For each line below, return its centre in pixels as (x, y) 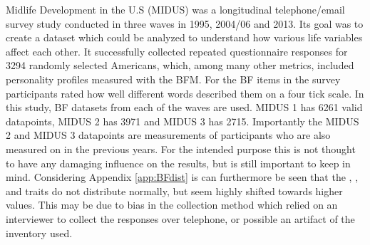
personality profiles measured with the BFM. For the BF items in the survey (173, 79)
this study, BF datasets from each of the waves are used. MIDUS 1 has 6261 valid (184, 107)
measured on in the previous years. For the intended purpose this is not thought (181, 148)
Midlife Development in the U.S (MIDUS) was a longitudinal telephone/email (175, 9)
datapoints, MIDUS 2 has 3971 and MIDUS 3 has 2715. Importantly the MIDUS (183, 121)
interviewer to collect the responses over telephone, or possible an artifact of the (180, 218)
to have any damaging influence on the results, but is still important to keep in (178, 163)
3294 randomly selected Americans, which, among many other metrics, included (180, 65)
